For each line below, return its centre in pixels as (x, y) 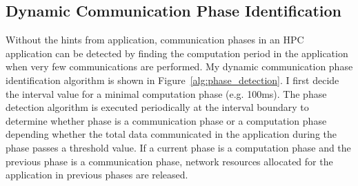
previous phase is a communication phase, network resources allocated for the (169, 161)
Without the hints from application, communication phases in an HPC (155, 40)
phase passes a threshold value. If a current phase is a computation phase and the (178, 147)
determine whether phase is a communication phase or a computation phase (166, 120)
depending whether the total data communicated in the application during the (171, 134)
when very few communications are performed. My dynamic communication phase (179, 66)
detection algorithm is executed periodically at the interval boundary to (157, 107)
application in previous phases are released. (97, 175)
